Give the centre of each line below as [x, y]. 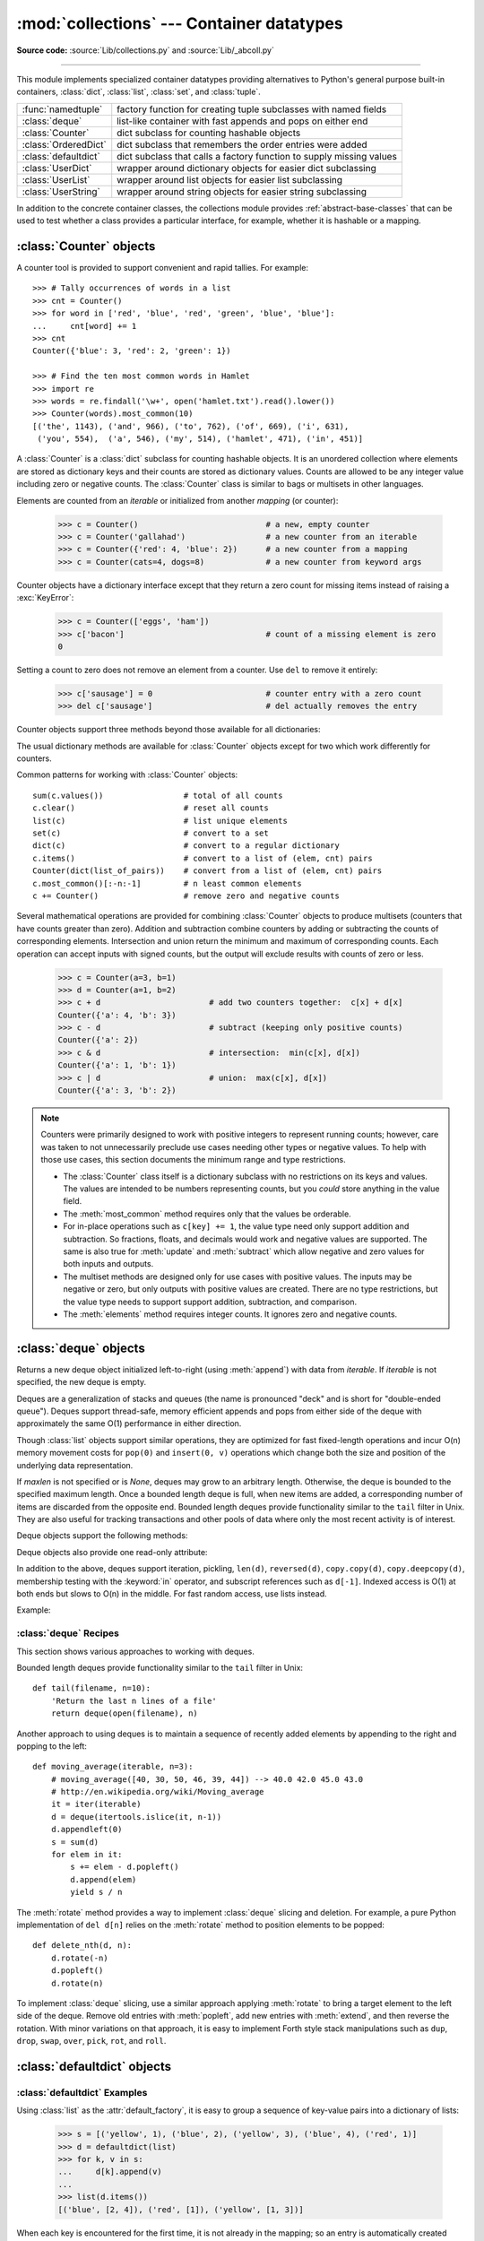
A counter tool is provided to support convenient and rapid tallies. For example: [163, 268]
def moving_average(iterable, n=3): [113, 1767]
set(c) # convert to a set [151, 833]
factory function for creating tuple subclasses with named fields [252, 109]
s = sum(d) [75, 1842]
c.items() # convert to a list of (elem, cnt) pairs [203, 858]
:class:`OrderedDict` [64, 144]
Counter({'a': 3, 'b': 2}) [117, 1090]
